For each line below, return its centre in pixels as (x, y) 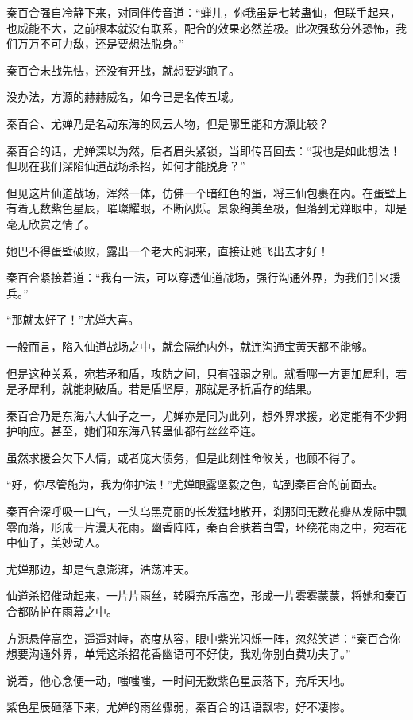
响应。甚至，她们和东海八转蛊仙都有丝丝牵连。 (139, 431)
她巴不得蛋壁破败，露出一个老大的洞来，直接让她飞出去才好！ (168, 250)
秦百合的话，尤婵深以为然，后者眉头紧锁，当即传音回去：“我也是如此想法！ (204, 150)
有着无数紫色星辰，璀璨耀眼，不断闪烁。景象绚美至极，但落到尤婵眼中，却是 (206, 208)
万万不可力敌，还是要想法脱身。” (100, 43)
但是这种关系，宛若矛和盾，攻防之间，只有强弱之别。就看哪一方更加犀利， (201, 373)
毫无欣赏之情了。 (51, 223)
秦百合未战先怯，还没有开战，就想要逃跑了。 (123, 70)
